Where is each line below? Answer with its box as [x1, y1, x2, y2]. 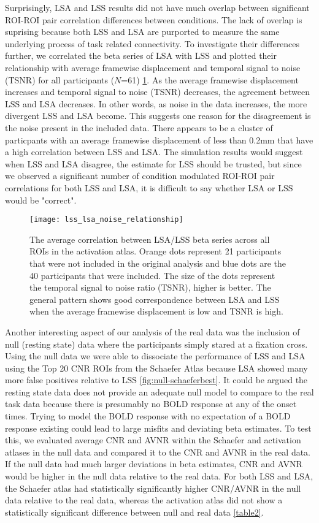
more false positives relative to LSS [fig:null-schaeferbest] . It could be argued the [5, 373, 308, 386]
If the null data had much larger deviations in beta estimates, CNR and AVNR [5, 457, 302, 470]
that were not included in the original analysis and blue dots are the [29, 256, 286, 269]
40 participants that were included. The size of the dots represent [29, 269, 275, 281]
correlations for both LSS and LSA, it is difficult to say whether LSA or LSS [5, 181, 293, 194]
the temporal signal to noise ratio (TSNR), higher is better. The [29, 281, 271, 294]
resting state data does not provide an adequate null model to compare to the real [5, 385, 314, 398]
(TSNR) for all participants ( [5, 73, 115, 86]
